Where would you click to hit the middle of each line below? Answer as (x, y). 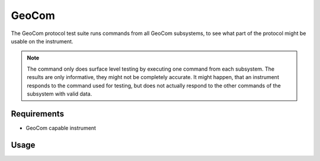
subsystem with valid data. (60, 94)
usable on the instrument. (42, 41)
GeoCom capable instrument (61, 128)
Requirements (38, 114)
